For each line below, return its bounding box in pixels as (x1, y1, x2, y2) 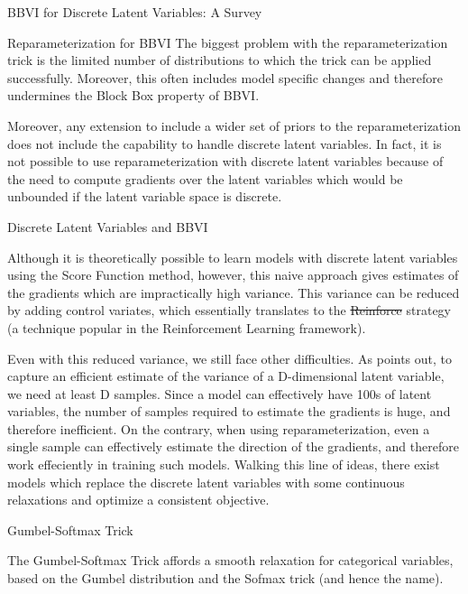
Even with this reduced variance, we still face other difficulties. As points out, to (7, 348, 453, 367)
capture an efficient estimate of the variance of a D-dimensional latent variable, (7, 367, 445, 385)
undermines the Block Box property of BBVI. (7, 86, 260, 105)
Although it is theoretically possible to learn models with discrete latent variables (7, 247, 458, 266)
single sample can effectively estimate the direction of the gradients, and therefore (7, 437, 459, 456)
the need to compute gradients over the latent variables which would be (7, 169, 403, 188)
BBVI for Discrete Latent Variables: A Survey (7, 3, 262, 21)
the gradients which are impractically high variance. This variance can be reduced (7, 283, 460, 302)
